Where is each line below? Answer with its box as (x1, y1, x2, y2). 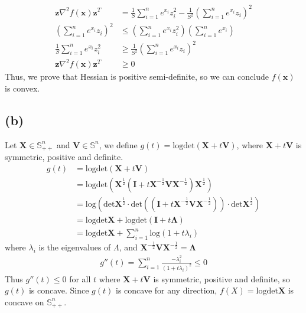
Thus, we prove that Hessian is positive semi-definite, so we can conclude (5, 70, 269, 83)
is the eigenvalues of (38, 241, 111, 253)
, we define (99, 138, 138, 151)
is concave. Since (28, 284, 89, 296)
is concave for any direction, (115, 284, 217, 296)
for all (69, 272, 91, 285)
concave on (5, 295, 44, 308)
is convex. (5, 81, 40, 94)
